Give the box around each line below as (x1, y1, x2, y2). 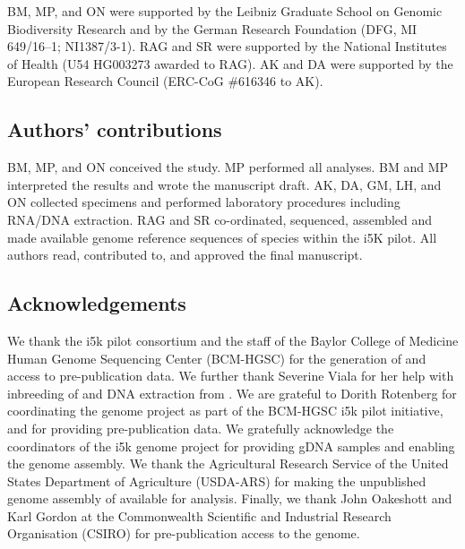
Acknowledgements (7, 289, 186, 317)
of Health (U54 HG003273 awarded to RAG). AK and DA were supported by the (7, 54, 453, 73)
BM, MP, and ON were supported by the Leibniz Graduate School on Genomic (7, 2, 443, 20)
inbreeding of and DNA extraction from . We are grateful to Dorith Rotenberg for (7, 383, 457, 402)
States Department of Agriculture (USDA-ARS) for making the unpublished (7, 471, 426, 490)
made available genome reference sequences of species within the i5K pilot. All (7, 227, 437, 246)
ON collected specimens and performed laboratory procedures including (7, 193, 400, 211)
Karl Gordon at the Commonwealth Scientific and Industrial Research (7, 506, 392, 525)
